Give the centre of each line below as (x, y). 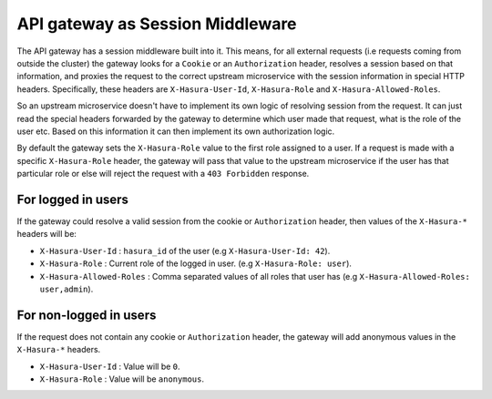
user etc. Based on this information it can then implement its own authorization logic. (176, 131)
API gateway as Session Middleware (157, 24)
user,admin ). (67, 289)
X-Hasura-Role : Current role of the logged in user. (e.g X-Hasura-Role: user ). (196, 263)
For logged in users (73, 199)
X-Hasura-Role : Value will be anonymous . (122, 379)
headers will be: (47, 234)
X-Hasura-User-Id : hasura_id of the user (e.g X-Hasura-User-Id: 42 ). (185, 251)
